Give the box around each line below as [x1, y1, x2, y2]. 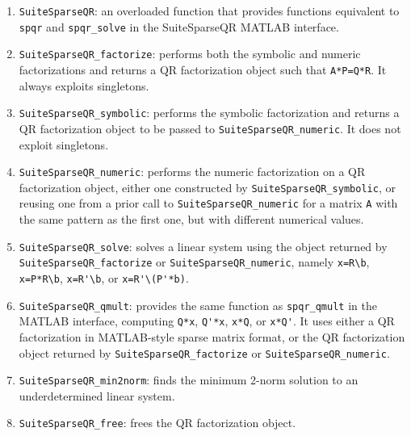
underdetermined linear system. [19, 387, 175, 404]
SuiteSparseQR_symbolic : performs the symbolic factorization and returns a [19, 104, 400, 121]
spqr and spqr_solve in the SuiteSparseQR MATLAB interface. [19, 18, 339, 35]
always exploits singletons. [19, 77, 149, 94]
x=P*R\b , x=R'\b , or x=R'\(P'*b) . [19, 270, 189, 286]
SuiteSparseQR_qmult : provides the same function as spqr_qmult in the [19, 296, 377, 313]
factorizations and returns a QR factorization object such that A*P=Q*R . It [19, 61, 387, 78]
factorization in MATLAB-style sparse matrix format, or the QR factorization [19, 328, 405, 345]
